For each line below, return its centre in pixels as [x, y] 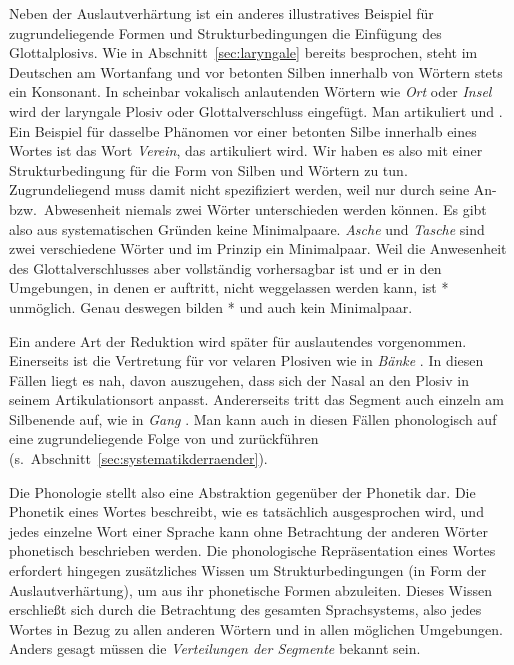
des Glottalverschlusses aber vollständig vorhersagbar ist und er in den [225, 267]
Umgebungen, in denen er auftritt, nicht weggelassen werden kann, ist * [229, 287]
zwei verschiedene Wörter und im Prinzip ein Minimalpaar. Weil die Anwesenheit [258, 248]
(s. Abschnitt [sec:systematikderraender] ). [138, 458]
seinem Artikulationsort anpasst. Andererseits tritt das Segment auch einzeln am [256, 399]
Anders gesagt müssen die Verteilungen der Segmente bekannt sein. [215, 648]
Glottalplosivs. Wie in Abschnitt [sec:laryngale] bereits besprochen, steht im [243, 52]
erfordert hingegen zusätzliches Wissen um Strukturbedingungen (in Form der [248, 570]
